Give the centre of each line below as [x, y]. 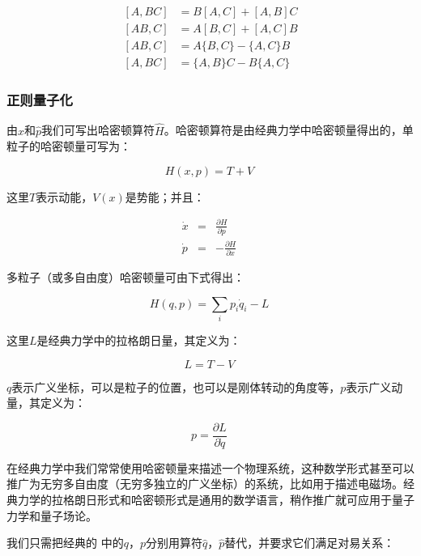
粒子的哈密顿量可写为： [69, 146]
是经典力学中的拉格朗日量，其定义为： [139, 340]
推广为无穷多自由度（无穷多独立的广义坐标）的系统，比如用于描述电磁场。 [205, 484]
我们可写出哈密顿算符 [98, 130]
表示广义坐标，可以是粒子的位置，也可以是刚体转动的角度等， [176, 386]
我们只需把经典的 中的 [65, 543]
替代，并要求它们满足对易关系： [310, 543]
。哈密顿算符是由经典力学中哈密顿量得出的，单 [289, 130]
